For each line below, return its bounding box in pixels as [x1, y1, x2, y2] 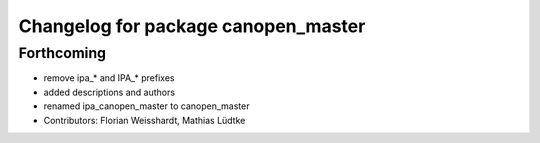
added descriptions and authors [43, 86, 175, 98]
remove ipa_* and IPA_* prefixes [43, 72, 175, 84]
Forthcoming [18, 44, 107, 62]
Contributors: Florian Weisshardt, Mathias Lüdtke [43, 114, 246, 126]
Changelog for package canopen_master [18, 15, 366, 37]
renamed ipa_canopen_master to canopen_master [43, 100, 250, 112]
